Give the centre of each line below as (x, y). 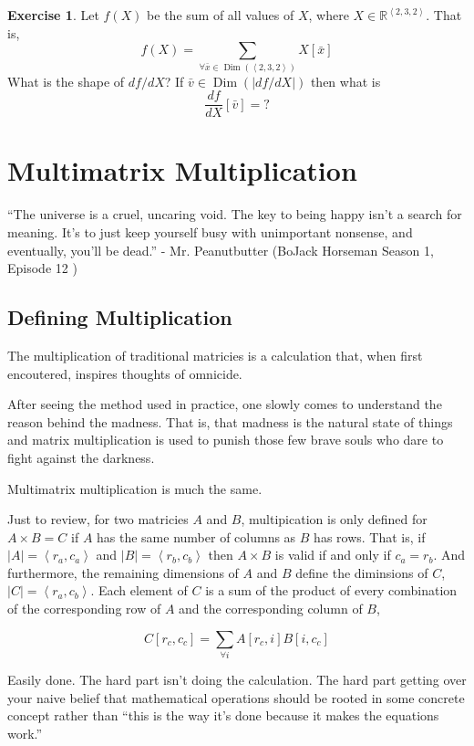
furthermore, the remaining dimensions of (123, 572)
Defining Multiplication (120, 317)
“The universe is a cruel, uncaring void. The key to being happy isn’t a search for (235, 214)
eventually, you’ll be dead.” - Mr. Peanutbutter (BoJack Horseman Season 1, (221, 250)
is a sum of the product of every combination (331, 590)
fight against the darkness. (81, 457)
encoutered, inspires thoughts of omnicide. (125, 373)
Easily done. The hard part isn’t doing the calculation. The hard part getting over (237, 679)
